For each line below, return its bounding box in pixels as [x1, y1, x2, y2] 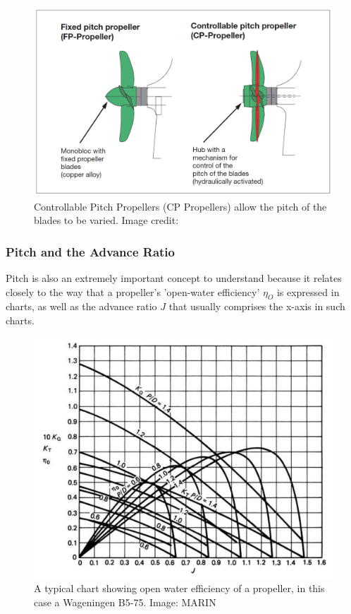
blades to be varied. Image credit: [34, 213, 179, 228]
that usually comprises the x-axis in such [168, 299, 345, 314]
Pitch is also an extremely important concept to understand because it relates [6, 270, 342, 285]
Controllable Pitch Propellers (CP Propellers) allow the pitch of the [34, 199, 327, 213]
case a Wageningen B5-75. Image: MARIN [34, 594, 216, 609]
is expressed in [276, 284, 340, 299]
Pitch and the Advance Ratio [6, 242, 175, 260]
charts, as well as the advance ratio [6, 299, 157, 314]
